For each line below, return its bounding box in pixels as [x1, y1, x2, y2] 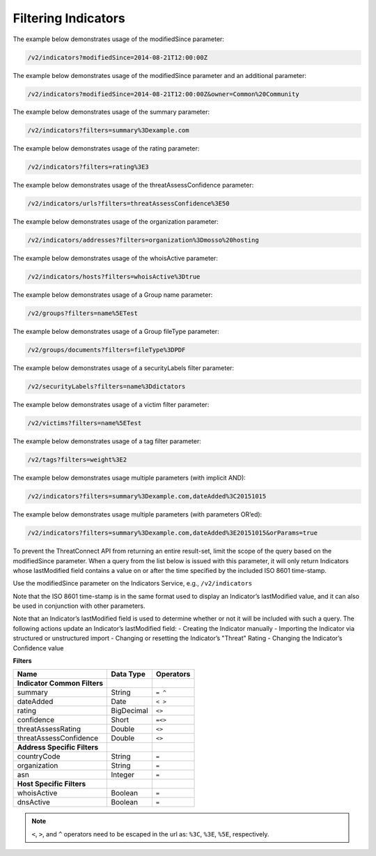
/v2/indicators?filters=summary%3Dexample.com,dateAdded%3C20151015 [27, 492, 267, 500]
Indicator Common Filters [17, 678, 104, 688]
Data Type [111, 669, 146, 679]
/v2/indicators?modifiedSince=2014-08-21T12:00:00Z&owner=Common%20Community [27, 90, 299, 98]
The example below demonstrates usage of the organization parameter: [13, 217, 219, 226]
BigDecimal [111, 706, 149, 716]
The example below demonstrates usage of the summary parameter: [13, 108, 210, 116]
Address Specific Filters [17, 742, 99, 752]
